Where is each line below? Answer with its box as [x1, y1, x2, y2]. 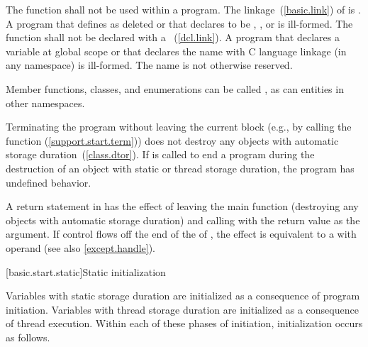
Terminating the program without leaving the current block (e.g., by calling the [6, 119, 352, 134]
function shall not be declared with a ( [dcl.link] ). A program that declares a [6, 30, 340, 45]
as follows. [6, 329, 50, 344]
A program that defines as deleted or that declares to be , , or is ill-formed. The [6, 16, 353, 31]
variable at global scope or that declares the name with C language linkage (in [6, 43, 347, 58]
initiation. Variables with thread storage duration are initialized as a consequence [6, 302, 359, 316]
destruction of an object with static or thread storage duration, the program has [6, 160, 355, 175]
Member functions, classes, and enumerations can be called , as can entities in [6, 81, 344, 96]
